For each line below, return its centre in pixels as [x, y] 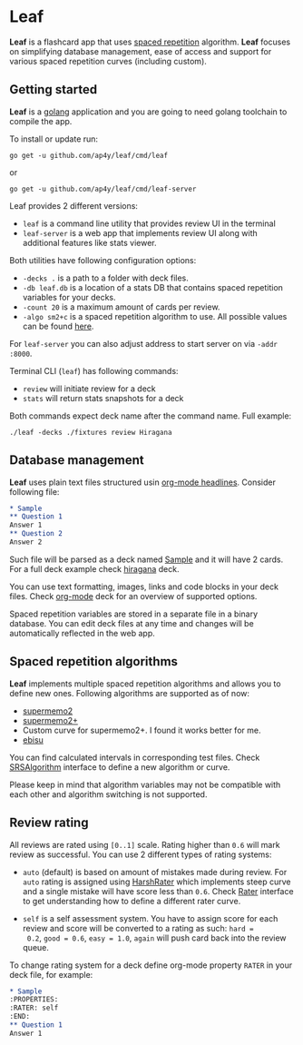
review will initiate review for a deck [89, 389]
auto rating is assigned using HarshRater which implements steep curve [157, 882]
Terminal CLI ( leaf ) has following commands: [94, 370]
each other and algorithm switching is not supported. [108, 794]
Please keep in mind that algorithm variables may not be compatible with [145, 784]
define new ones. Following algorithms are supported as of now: [130, 693]
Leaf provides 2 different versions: [74, 205]
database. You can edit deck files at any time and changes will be [132, 623]
